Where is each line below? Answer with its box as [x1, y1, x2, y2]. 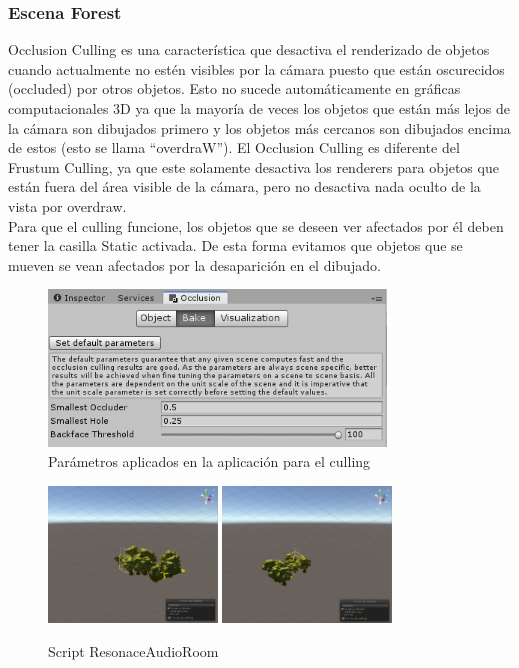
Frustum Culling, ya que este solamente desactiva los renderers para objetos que [8, 156, 499, 177]
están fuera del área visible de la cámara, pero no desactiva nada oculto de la [8, 176, 481, 197]
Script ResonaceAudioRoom [48, 640, 219, 661]
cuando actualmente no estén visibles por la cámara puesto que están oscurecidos [8, 58, 505, 79]
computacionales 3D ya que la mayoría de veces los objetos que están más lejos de [8, 98, 510, 118]
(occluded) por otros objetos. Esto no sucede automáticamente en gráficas [8, 78, 461, 99]
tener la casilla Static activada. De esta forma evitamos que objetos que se [8, 235, 463, 256]
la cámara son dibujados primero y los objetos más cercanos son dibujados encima [8, 117, 511, 138]
